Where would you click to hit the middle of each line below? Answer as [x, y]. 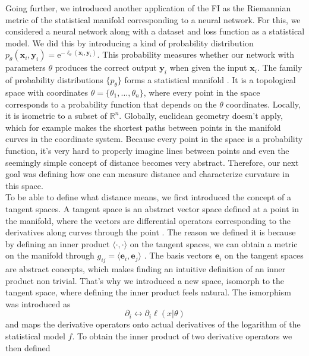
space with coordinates [47, 92]
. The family [280, 67]
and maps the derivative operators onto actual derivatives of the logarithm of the [153, 324]
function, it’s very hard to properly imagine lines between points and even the [147, 150]
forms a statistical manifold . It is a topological [210, 80]
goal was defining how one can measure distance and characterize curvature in [147, 174]
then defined [28, 347]
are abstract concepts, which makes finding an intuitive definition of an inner [146, 269]
